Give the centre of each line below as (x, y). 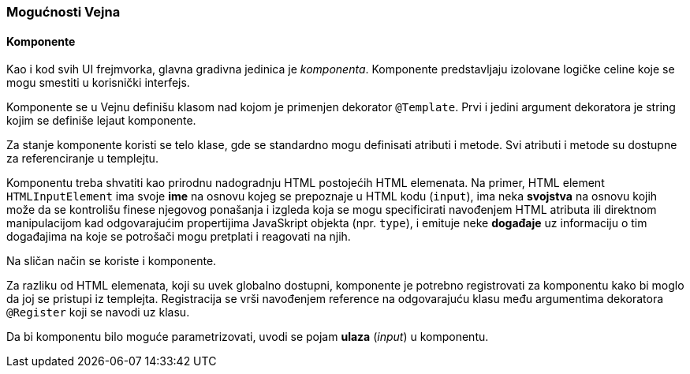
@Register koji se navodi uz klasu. (98, 312)
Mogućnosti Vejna (63, 12)
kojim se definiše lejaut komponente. (101, 121)
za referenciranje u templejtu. (82, 159)
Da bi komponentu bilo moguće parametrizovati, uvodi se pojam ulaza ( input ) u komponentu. (248, 337)
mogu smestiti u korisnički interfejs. (98, 83)
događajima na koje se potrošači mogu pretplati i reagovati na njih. (179, 237)
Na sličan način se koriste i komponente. (112, 261)
